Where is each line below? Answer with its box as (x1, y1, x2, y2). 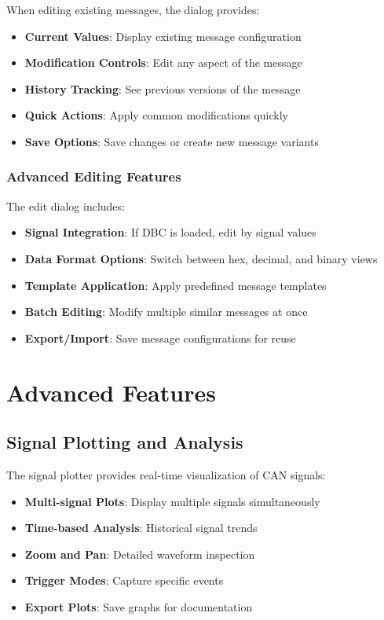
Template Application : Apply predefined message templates (24, 277, 327, 293)
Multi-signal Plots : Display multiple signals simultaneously (24, 493, 320, 509)
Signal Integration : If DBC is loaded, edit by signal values (24, 224, 316, 240)
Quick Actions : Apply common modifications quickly (24, 107, 288, 123)
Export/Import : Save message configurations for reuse (24, 329, 296, 346)
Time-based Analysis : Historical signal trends (24, 519, 258, 536)
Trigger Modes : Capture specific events (24, 572, 224, 589)
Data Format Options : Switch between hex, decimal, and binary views (24, 250, 378, 266)
